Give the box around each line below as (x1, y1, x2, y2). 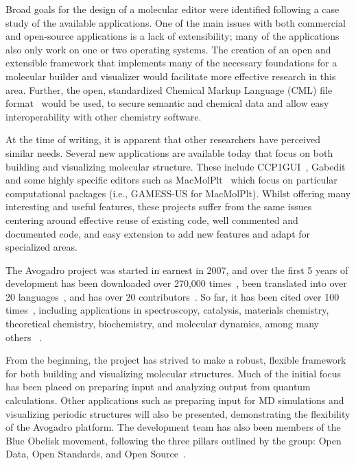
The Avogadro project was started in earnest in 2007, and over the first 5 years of (5, 262, 348, 277)
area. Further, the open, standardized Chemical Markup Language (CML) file (5, 82, 333, 97)
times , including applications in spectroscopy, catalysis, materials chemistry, (5, 303, 329, 317)
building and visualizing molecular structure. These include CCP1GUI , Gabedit (5, 159, 346, 173)
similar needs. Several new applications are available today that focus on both (5, 145, 333, 160)
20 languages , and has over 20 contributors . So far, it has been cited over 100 (5, 289, 340, 303)
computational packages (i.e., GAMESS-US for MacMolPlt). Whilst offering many (5, 186, 351, 200)
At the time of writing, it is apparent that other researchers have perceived (5, 132, 320, 147)
